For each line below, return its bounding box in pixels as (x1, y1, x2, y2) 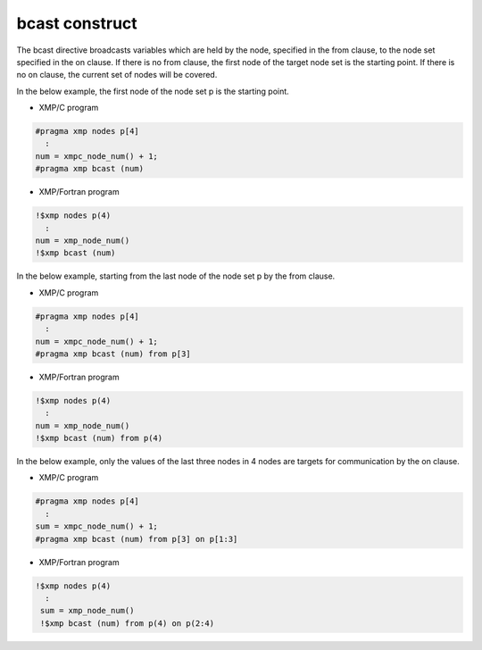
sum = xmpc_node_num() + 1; (35, 521, 158, 531)
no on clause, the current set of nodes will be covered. (16, 70, 218, 80)
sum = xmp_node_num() (40, 605, 135, 616)
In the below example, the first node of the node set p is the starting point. (16, 86, 289, 96)
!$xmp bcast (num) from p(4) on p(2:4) (40, 618, 214, 629)
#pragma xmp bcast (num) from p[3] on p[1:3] (35, 534, 238, 544)
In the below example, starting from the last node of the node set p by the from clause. (16, 271, 336, 281)
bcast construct (16, 13, 137, 33)
